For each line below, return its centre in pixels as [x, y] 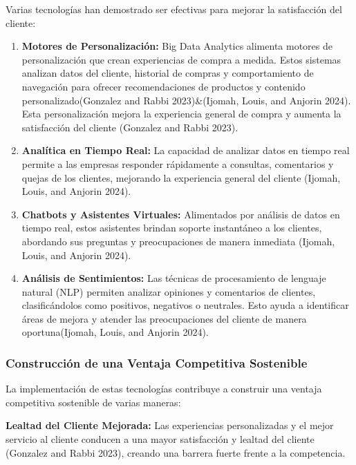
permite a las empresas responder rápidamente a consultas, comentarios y [178, 163]
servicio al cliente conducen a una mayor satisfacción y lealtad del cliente [160, 439]
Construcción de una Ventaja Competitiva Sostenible [157, 362]
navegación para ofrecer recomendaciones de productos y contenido [163, 86]
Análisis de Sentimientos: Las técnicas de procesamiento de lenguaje [174, 278]
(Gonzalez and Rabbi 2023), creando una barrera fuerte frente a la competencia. [176, 452]
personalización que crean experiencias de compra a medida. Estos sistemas [181, 59]
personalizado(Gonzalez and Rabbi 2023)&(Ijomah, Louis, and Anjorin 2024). [186, 100]
